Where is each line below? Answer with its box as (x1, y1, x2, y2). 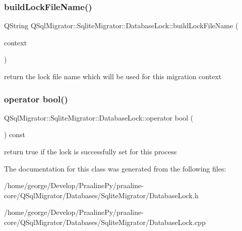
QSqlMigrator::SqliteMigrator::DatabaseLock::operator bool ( (4, 112, 194, 123)
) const (4, 129, 26, 140)
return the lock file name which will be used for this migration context (4, 71, 222, 81)
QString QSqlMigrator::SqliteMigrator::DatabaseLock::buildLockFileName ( (4, 20, 238, 31)
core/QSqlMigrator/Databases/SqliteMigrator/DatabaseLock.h (4, 190, 199, 200)
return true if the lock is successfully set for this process (4, 146, 177, 156)
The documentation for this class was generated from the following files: (4, 163, 226, 174)
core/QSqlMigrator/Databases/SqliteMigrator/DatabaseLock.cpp (4, 216, 206, 227)
